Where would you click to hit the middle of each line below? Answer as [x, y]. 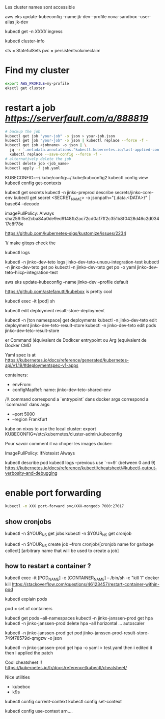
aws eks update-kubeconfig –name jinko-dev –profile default [67, 282]
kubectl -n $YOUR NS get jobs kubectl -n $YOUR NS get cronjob [68, 534]
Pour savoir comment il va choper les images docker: [59, 444]
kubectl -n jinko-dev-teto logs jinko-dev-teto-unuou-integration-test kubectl [82, 262]
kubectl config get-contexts [33, 183]
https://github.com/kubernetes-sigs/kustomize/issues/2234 [66, 233]
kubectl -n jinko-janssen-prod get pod [44, 633]
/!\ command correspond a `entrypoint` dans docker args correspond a [77, 399]
